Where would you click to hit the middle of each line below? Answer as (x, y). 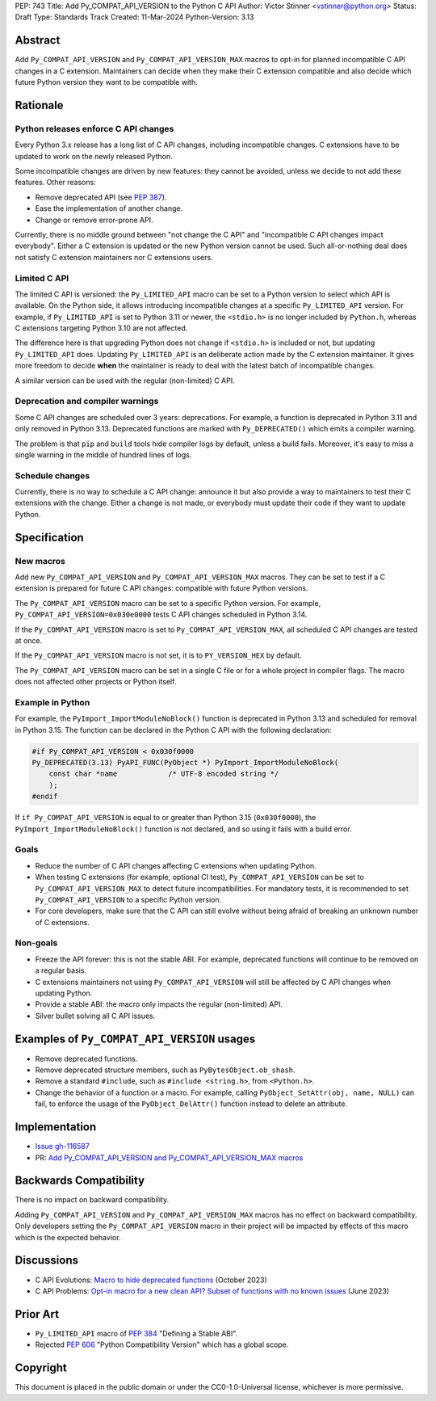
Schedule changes (52, 475)
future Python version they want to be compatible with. (106, 82)
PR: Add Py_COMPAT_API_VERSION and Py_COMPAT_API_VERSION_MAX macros (169, 1157)
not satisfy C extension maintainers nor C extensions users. (114, 257)
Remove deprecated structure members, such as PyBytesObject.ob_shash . (165, 1070)
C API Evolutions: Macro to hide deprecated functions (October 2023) (151, 1280)
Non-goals (36, 943)
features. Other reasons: (55, 183)
